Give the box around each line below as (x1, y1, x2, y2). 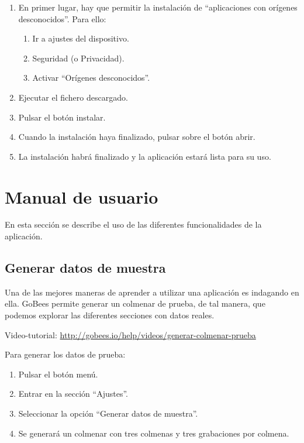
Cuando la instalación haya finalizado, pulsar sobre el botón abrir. (18, 131, 255, 143)
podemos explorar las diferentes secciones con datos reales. (5, 309, 215, 321)
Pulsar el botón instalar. (18, 111, 106, 123)
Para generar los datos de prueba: (5, 348, 126, 360)
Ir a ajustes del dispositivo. (32, 32, 129, 44)
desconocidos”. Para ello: (18, 12, 106, 25)
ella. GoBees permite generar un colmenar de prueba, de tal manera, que (5, 297, 265, 310)
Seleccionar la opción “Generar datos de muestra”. (18, 407, 198, 420)
